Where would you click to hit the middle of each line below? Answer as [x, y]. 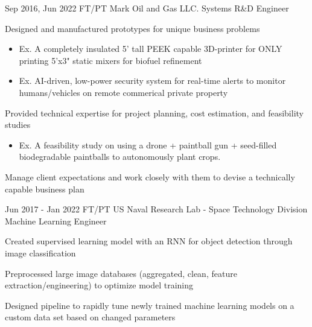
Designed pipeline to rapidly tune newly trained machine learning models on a [150, 305]
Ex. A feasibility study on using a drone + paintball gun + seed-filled [148, 144]
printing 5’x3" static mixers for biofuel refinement [110, 60]
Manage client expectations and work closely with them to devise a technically [150, 176]
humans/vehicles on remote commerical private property [123, 92]
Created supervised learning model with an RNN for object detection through [149, 241]
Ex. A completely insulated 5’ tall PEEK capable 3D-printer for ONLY [151, 49]
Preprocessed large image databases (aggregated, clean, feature [121, 273]
